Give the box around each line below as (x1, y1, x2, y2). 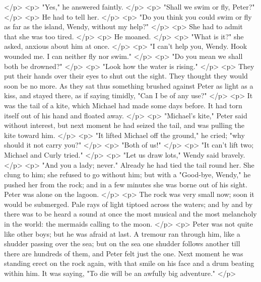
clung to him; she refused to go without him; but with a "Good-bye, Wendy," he (4, 169, 251, 180)
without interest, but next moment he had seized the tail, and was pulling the (4, 120, 245, 130)
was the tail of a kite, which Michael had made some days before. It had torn (4, 100, 242, 110)
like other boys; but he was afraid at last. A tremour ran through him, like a (4, 228, 240, 239)
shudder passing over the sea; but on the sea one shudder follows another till (4, 238, 240, 249)
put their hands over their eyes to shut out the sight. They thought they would (4, 70, 248, 81)
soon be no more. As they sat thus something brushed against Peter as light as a (4, 80, 253, 91)
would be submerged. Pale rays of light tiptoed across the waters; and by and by (4, 198, 253, 209)
